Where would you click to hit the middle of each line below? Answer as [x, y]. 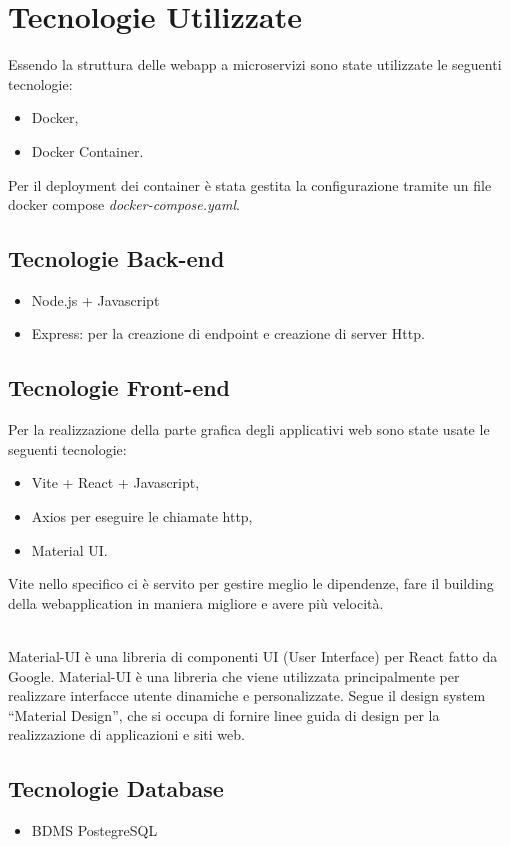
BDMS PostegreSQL [94, 830]
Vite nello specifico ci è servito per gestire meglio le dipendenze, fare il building [251, 583]
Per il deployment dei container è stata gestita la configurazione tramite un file [250, 184]
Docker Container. [87, 150]
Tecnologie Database [116, 788]
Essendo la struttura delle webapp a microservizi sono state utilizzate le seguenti [255, 64]
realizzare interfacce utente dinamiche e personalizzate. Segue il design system [247, 695]
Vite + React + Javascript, [115, 482]
